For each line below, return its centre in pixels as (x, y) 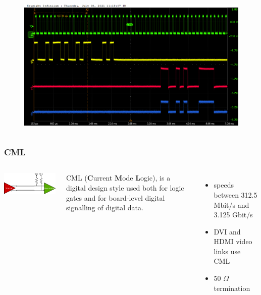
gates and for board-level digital (115, 197)
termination (232, 288)
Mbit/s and (231, 204)
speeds (224, 185)
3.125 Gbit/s (233, 215)
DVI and (227, 231)
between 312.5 (236, 194)
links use (227, 251)
